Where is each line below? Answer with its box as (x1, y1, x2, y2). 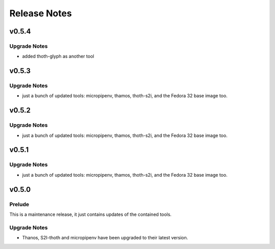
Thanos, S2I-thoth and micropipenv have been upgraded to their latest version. (22, 235, 188, 241)
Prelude (9, 201, 30, 208)
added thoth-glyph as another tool (22, 53, 94, 60)
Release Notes (9, 8, 72, 19)
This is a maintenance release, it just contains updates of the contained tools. (9, 211, 172, 217)
